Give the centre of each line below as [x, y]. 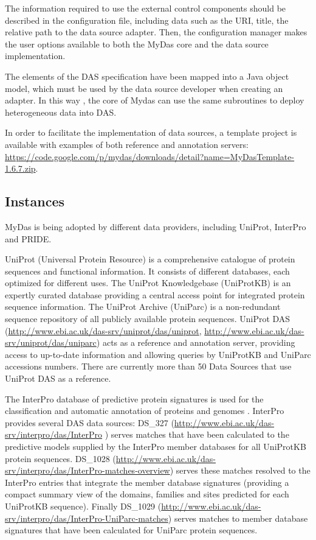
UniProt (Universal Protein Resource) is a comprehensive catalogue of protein [150, 259]
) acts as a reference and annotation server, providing [196, 342]
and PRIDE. [28, 238]
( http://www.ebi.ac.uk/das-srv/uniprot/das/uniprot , [103, 330]
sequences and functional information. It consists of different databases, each [147, 271]
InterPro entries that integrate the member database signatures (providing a [147, 482]
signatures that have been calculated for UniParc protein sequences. [131, 530]
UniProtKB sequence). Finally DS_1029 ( [83, 506]
